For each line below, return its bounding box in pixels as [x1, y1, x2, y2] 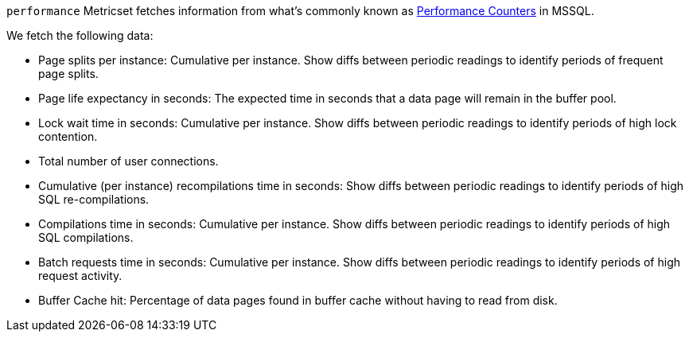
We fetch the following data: [6, 29, 154, 42]
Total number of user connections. [38, 154, 219, 168]
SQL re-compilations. [38, 192, 150, 206]
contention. [38, 130, 98, 143]
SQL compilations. [38, 231, 134, 244]
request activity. [38, 269, 123, 282]
